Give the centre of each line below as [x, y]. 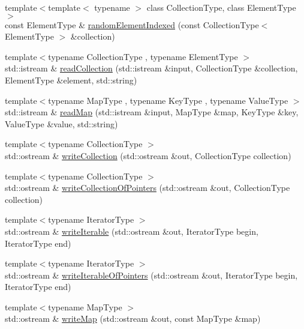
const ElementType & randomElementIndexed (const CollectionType [132, 24]
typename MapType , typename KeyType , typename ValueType [168, 100]
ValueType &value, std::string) [61, 123]
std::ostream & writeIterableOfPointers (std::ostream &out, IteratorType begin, [151, 275]
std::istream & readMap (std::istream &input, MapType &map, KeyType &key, [152, 112]
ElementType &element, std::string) [71, 80]
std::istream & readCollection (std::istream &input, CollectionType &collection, [151, 68]
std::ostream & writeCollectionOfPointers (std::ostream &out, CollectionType [148, 188]
